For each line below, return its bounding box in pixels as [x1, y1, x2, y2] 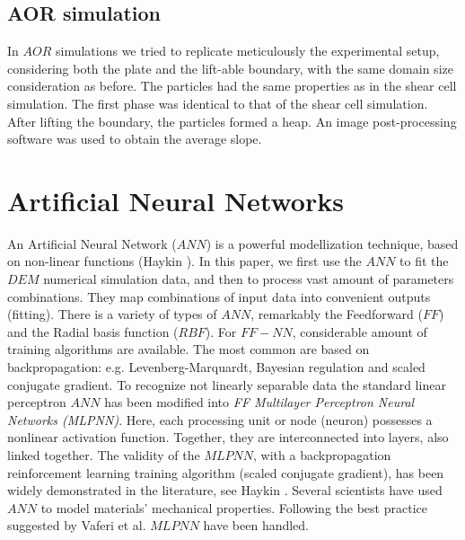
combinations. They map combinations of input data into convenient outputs [7, 287, 431, 305]
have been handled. [203, 516, 310, 535]
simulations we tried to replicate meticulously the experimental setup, [55, 41, 440, 60]
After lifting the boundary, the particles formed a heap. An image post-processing [7, 111, 457, 130]
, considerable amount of [292, 322, 427, 341]
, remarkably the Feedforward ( [250, 305, 423, 323]
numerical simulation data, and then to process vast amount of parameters [43, 270, 454, 288]
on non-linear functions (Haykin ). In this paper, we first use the [7, 252, 362, 270]
